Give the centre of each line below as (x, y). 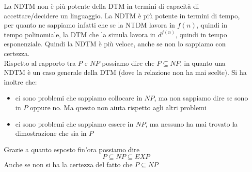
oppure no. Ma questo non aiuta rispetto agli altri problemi (118, 107)
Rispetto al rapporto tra (40, 63)
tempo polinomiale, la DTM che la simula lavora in (80, 34)
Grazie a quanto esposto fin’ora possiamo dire (72, 149)
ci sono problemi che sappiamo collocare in (79, 98)
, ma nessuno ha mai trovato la (192, 123)
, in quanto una (203, 63)
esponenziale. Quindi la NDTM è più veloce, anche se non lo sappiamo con (115, 44)
